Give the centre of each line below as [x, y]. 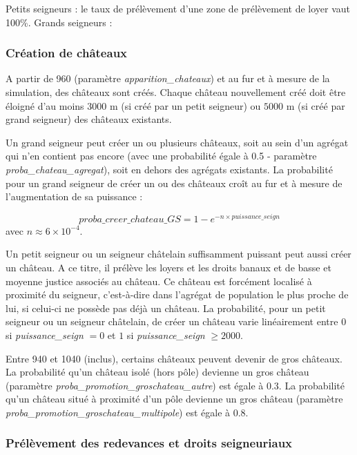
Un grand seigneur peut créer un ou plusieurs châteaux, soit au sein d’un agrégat [177, 142]
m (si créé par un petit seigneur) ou [185, 105]
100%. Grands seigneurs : [59, 22]
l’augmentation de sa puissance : [74, 196]
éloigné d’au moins [45, 105]
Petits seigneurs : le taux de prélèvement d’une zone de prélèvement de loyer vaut [178, 8]
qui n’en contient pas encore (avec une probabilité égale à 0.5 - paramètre [161, 156]
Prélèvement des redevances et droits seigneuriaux [149, 443]
